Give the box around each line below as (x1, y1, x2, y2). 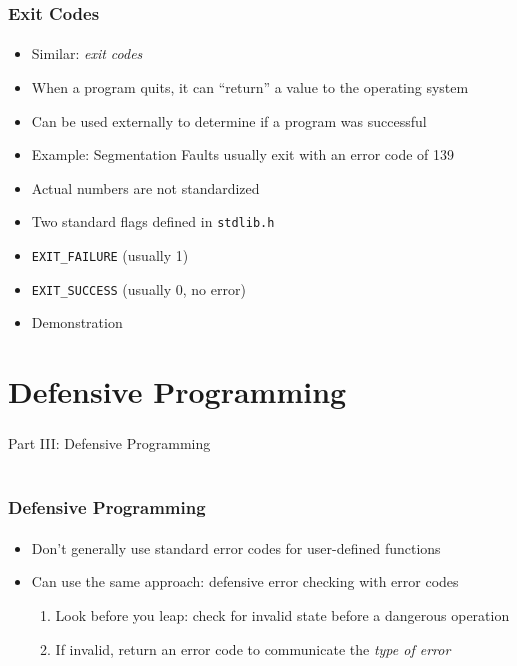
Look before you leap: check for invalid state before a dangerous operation (55, 605, 510, 626)
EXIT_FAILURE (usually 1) (31, 245, 189, 266)
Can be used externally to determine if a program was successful (31, 110, 427, 131)
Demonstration (31, 312, 123, 333)
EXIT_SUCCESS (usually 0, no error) (31, 278, 246, 299)
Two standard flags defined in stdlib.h (31, 211, 275, 232)
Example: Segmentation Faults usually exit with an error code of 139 (31, 144, 455, 165)
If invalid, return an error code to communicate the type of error (55, 638, 451, 659)
